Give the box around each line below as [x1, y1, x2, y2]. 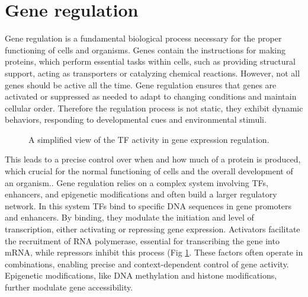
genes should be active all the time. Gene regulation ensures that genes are [5, 78, 277, 91]
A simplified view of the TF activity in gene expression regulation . [28, 133, 269, 145]
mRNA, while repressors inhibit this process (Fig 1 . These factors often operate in [5, 246, 303, 258]
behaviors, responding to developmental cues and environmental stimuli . [5, 113, 267, 126]
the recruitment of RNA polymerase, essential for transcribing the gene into [5, 234, 280, 247]
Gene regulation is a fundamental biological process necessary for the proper [5, 32, 282, 44]
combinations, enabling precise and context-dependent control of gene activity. [5, 257, 289, 270]
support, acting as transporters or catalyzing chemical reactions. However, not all [5, 66, 300, 79]
